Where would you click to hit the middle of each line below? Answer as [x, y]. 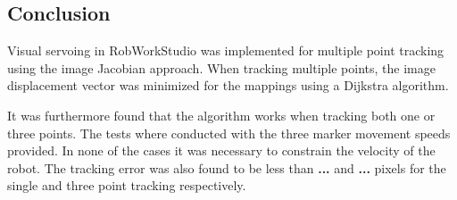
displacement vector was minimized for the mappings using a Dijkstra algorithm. [228, 85]
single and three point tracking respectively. [127, 185]
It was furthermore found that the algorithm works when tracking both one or [221, 115]
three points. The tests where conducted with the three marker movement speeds [229, 133]
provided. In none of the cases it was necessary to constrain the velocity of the [221, 150]
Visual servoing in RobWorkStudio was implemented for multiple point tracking [226, 50]
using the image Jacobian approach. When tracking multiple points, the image [221, 67]
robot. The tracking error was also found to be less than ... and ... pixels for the [227, 167]
